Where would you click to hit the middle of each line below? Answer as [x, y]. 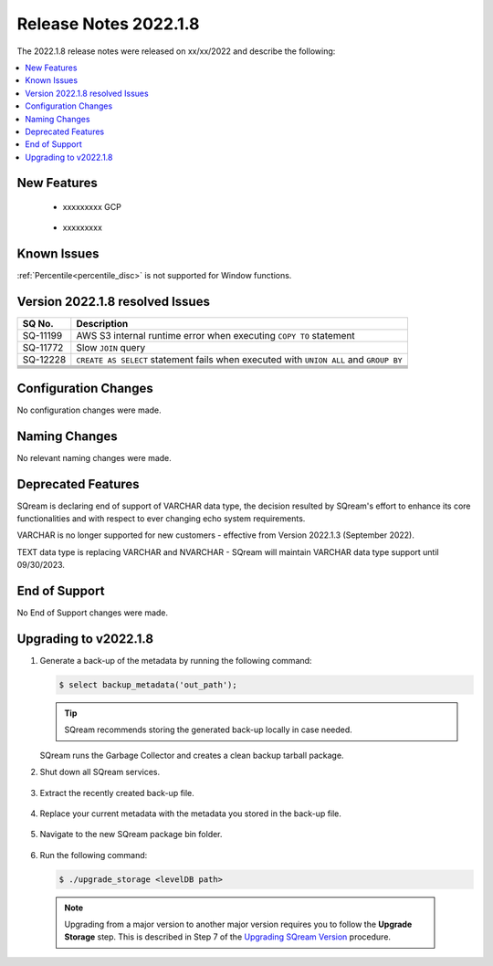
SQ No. [38, 324]
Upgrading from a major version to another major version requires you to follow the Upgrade [238, 924]
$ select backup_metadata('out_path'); [148, 684]
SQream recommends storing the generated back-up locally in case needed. [209, 730]
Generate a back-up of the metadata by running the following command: [176, 660]
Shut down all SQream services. [100, 772]
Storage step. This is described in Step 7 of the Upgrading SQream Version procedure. [228, 937]
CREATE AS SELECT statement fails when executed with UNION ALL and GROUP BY [239, 360]
